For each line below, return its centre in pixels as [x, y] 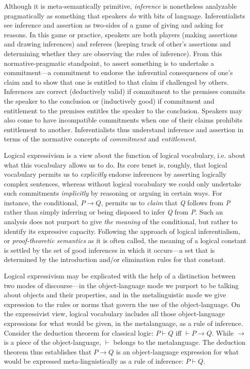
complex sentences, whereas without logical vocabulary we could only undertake [123, 183]
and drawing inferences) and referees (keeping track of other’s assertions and [117, 44]
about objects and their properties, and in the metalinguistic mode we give [115, 295]
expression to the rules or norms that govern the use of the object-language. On [122, 304]
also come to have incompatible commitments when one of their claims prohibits [123, 120]
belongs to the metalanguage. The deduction [179, 342]
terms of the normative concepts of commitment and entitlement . [100, 139]
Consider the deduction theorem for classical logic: [79, 332]
